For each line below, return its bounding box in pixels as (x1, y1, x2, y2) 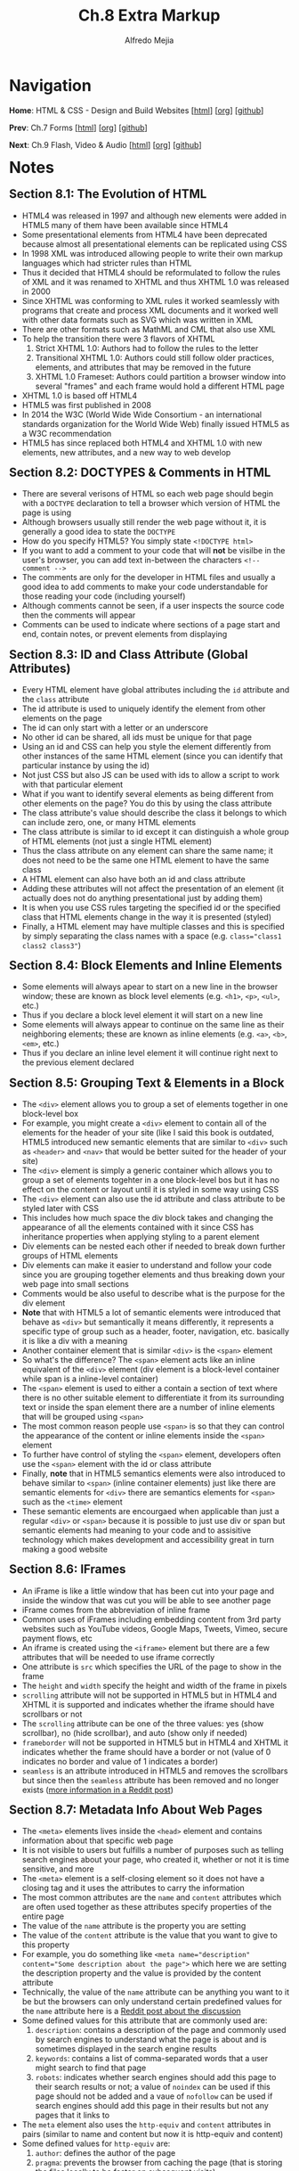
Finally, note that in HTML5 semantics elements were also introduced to (21, 1468, 286, 1479)
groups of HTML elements (21, 1250, 118, 1261)
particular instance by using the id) (21, 759, 150, 771)
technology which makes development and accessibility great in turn (21, 1535, 275, 1545)
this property (21, 1939, 70, 1950)
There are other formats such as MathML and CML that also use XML (21, 324, 276, 334)
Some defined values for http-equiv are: (21, 2138, 171, 2149)
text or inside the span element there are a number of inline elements (21, 1402, 275, 1413)
